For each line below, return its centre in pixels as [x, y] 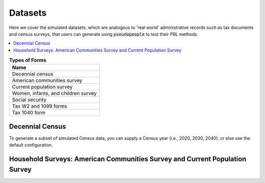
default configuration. [31, 145]
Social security [29, 100]
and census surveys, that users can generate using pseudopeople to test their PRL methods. [104, 34]
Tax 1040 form [29, 113]
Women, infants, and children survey [54, 93]
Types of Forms [28, 60]
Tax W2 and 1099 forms [40, 106]
